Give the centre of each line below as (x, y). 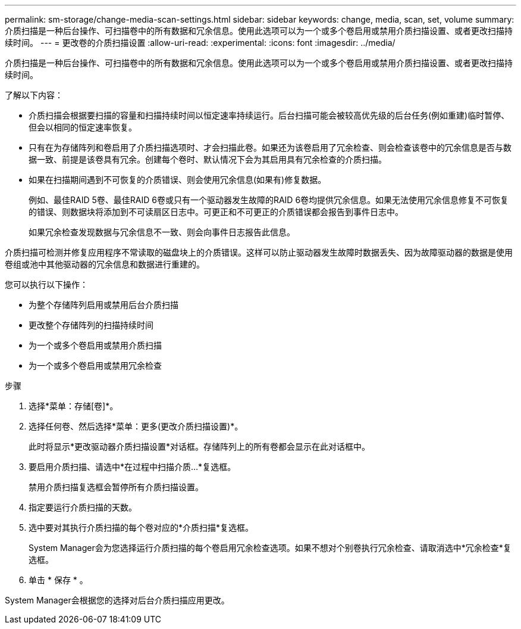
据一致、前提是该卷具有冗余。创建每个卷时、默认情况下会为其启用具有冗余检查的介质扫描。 (208, 159)
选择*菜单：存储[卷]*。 (73, 406)
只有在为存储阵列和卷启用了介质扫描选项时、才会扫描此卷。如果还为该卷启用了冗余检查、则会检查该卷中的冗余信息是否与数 (270, 147)
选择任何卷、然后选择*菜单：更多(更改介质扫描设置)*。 (136, 426)
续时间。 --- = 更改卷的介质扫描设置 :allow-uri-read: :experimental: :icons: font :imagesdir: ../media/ (200, 43)
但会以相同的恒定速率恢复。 (83, 127)
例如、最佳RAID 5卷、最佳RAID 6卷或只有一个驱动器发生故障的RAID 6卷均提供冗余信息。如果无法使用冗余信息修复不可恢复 (269, 200)
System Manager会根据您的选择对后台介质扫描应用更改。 (117, 600)
